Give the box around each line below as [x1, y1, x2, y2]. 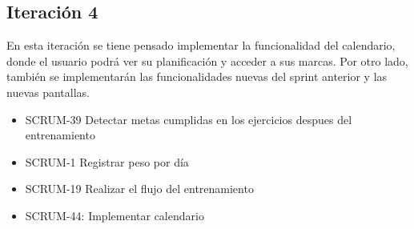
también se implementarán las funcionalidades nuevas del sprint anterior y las [6, 68, 388, 85]
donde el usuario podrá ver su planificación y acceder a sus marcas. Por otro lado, [6, 52, 408, 69]
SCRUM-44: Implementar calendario [25, 207, 204, 223]
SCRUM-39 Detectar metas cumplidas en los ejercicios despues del [25, 110, 352, 127]
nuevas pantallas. [6, 83, 90, 100]
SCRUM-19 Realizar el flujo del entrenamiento [25, 180, 254, 197]
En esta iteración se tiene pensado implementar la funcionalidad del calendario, [6, 37, 396, 54]
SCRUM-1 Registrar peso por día [25, 153, 189, 170]
